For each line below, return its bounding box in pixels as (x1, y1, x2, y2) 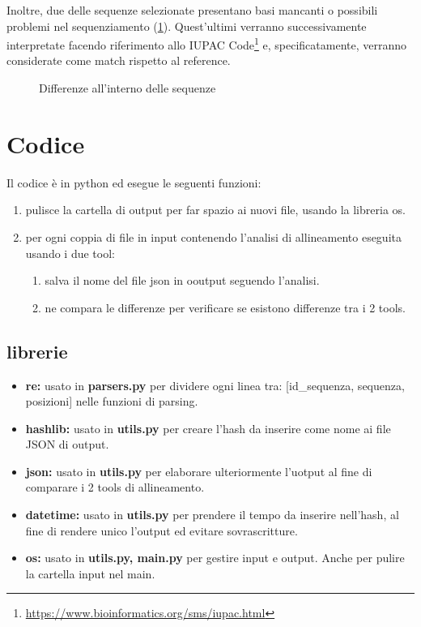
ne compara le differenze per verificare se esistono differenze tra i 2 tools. (45, 298, 406, 316)
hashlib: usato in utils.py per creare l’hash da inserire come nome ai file (25, 419, 391, 436)
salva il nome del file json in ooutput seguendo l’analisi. (45, 272, 320, 289)
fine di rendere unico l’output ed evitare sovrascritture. (25, 522, 298, 539)
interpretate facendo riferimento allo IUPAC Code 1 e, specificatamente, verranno (6, 34, 407, 53)
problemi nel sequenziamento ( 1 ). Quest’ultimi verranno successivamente (6, 17, 367, 34)
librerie (6, 338, 68, 363)
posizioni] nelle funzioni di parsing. (25, 393, 198, 410)
